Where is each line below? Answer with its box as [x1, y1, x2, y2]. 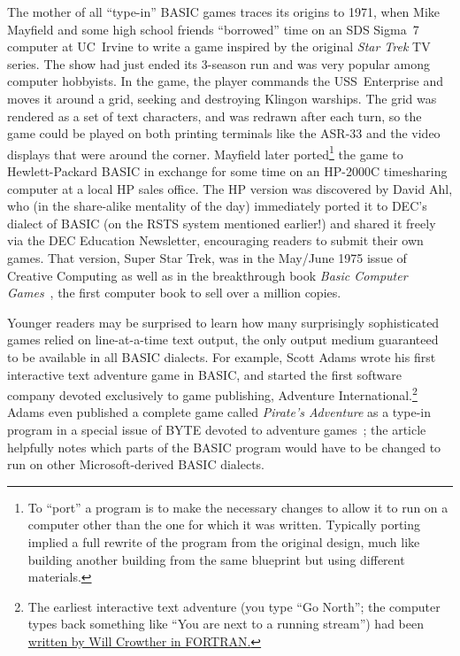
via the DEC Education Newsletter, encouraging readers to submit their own [7, 231, 424, 250]
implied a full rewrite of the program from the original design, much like [27, 532, 420, 551]
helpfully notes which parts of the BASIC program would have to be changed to [7, 437, 441, 456]
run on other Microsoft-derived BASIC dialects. [7, 455, 265, 474]
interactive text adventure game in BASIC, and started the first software [7, 365, 402, 383]
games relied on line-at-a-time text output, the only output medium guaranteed [7, 330, 439, 349]
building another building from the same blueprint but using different [27, 550, 405, 568]
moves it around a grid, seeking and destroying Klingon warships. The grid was [7, 89, 437, 107]
